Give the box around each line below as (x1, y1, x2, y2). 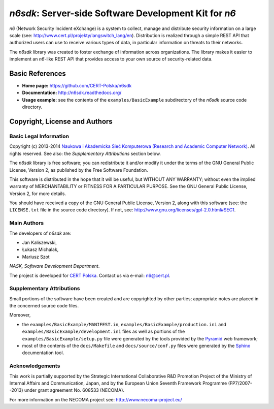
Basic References (9, 69, 66, 78)
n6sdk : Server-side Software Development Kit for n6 (9, 8, 236, 19)
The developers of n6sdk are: (9, 230, 71, 236)
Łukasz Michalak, (22, 246, 59, 253)
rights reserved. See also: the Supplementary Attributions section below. (9, 150, 161, 156)
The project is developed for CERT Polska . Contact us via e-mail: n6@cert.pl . (9, 272, 170, 278)
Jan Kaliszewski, (22, 239, 57, 245)
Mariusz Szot (22, 254, 50, 260)
